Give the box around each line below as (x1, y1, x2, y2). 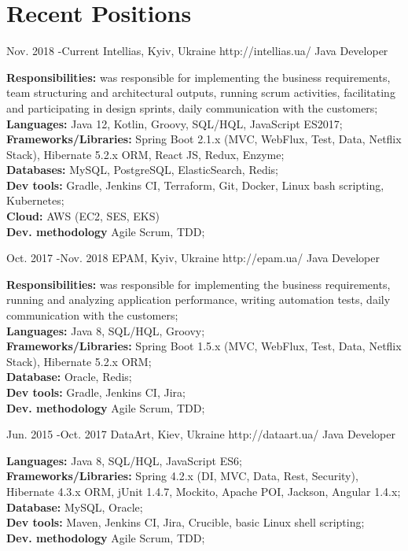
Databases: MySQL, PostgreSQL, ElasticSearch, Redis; (6, 161, 279, 178)
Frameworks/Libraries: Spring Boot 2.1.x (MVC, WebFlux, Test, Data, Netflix (6, 131, 402, 147)
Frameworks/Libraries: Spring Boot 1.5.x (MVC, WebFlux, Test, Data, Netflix (6, 338, 402, 354)
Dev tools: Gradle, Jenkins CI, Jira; (6, 384, 186, 400)
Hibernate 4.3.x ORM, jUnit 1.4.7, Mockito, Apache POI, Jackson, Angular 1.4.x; (6, 483, 401, 499)
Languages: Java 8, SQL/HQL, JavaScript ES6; (6, 452, 242, 468)
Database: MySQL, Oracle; (6, 498, 143, 515)
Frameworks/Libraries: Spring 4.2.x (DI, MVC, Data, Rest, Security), (6, 468, 358, 484)
